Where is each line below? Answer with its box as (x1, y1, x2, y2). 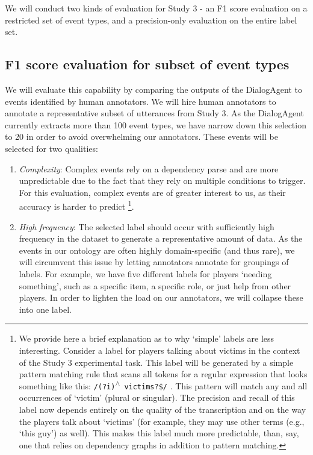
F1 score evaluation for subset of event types (5, 55, 290, 74)
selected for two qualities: (5, 142, 98, 154)
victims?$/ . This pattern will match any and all (124, 379, 308, 392)
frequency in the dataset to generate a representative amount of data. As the (19, 232, 303, 245)
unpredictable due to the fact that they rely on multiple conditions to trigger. (19, 174, 306, 187)
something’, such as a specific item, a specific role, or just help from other (19, 279, 291, 292)
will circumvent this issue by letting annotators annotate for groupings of (19, 256, 289, 268)
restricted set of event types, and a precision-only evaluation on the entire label (5, 13, 297, 26)
